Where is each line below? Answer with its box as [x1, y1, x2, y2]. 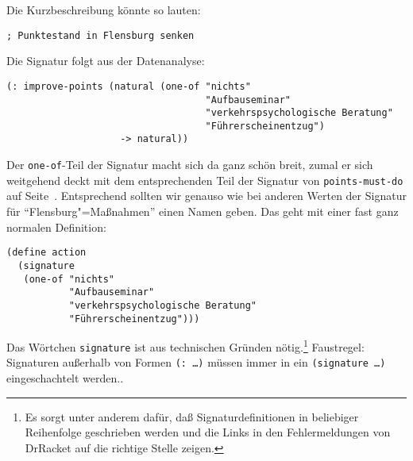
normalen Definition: [6, 218, 106, 235]
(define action [6, 247, 87, 259]
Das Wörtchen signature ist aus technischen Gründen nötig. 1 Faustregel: [6, 336, 365, 355]
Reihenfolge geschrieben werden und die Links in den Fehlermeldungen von [25, 424, 391, 440]
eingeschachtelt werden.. [6, 370, 124, 386]
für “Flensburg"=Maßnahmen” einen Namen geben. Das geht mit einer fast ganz [6, 203, 399, 220]
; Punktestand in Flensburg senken [6, 29, 195, 41]
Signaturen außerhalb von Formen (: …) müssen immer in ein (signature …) [6, 354, 386, 371]
